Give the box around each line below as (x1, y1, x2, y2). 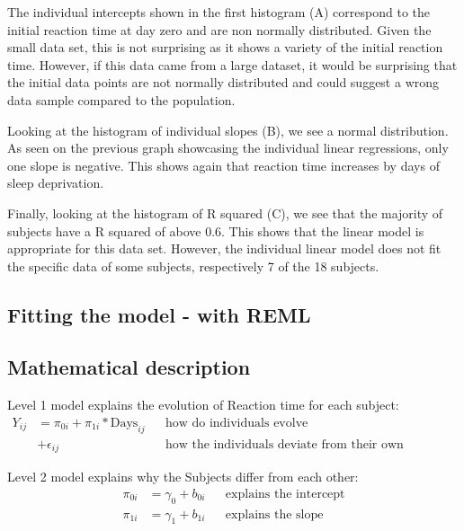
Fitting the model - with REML (7, 300, 311, 328)
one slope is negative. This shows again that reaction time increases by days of (7, 155, 440, 174)
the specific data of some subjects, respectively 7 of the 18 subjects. (7, 256, 379, 275)
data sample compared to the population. (7, 90, 236, 109)
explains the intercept (225, 487, 345, 500)
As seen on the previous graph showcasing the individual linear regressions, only (7, 138, 449, 157)
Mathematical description (7, 353, 251, 381)
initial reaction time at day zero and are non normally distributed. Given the (7, 20, 432, 39)
